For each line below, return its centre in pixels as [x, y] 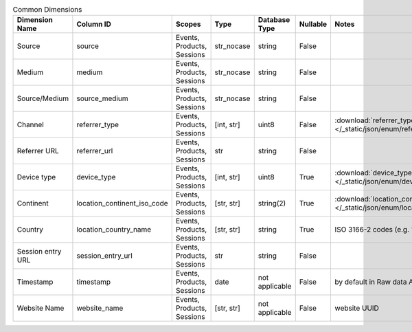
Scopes [188, 24]
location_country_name [114, 230]
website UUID [357, 308]
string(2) [272, 203]
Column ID [94, 24]
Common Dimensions [47, 10]
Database [274, 20]
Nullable [313, 24]
